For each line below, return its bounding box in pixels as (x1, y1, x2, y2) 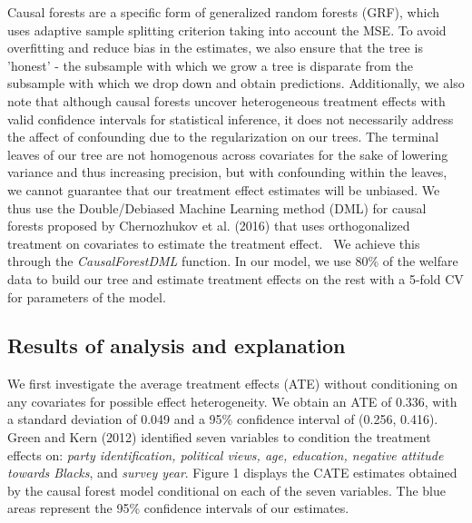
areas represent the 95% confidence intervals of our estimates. (7, 498, 349, 518)
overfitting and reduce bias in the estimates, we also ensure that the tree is (7, 38, 423, 57)
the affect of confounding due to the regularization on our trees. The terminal (7, 127, 439, 146)
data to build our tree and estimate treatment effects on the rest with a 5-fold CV (7, 269, 464, 288)
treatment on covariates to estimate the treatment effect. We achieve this (7, 233, 420, 252)
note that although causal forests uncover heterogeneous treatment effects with (7, 91, 446, 110)
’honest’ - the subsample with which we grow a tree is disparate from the (7, 55, 413, 74)
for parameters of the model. (7, 287, 166, 306)
